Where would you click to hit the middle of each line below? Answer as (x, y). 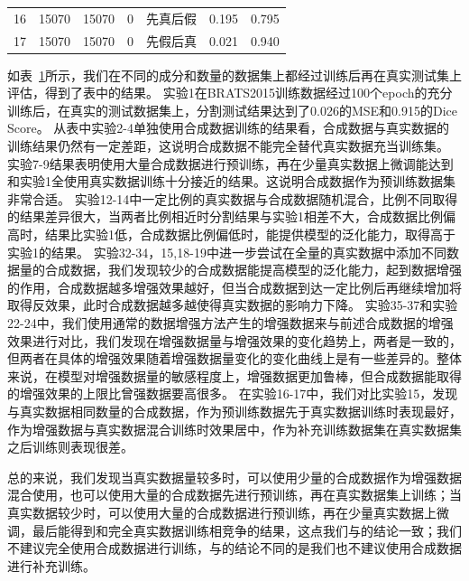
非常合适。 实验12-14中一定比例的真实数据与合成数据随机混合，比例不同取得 (233, 198)
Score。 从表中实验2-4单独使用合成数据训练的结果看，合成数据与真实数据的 (229, 128)
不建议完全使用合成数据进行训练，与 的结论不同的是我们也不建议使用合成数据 (234, 548)
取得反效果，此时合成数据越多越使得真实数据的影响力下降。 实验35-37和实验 (233, 305)
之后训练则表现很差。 (70, 447)
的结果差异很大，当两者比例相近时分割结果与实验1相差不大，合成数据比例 (225, 216)
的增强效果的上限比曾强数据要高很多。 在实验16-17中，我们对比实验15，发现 (233, 394)
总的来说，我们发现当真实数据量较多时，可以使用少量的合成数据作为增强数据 (234, 477)
